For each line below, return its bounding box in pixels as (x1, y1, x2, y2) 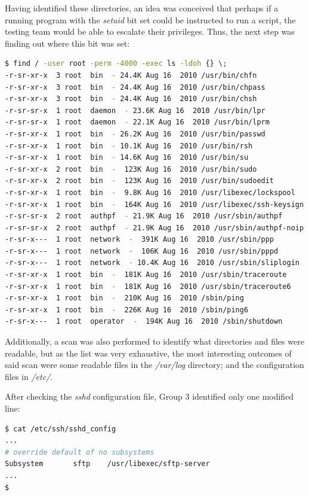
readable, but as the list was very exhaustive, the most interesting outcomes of (5, 346, 292, 359)
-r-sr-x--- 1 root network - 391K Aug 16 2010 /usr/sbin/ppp (5, 235, 274, 244)
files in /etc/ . (5, 370, 53, 382)
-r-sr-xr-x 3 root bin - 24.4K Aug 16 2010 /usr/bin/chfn (5, 71, 257, 80)
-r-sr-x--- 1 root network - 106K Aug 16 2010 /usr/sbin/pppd (5, 247, 279, 255)
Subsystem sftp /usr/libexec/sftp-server (5, 460, 210, 468)
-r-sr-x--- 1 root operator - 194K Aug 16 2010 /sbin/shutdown (5, 317, 283, 326)
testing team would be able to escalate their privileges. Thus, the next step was (5, 25, 295, 38)
